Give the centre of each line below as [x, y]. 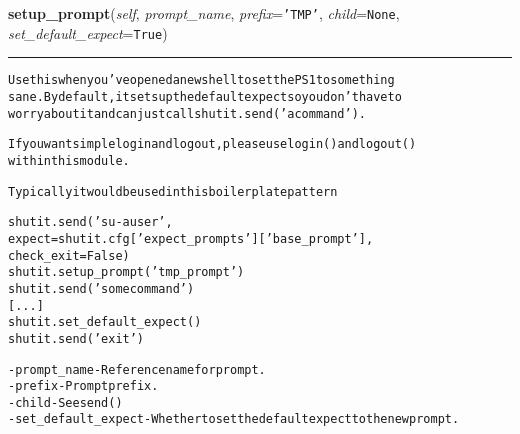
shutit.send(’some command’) [101, 288]
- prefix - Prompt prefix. [83, 386]
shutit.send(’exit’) [76, 338]
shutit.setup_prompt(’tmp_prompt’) [126, 272]
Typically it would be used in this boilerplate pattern [173, 191]
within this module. [69, 160]
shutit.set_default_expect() [105, 322]
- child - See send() [65, 402]
